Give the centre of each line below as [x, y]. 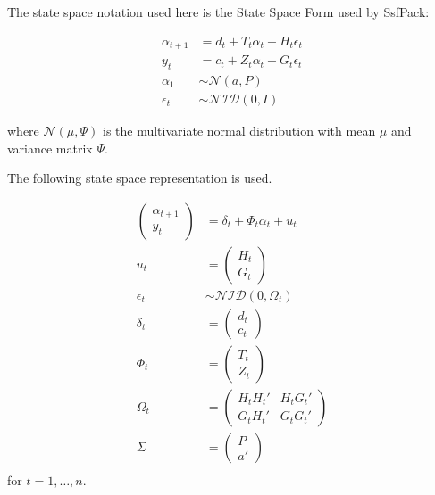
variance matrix [50, 148]
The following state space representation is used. [140, 178]
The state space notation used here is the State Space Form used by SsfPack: [218, 12]
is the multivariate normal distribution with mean [239, 130]
